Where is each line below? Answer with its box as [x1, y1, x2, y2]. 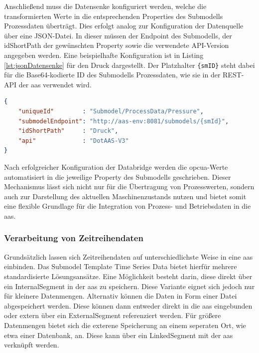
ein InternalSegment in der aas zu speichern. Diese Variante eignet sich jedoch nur [4, 281, 255, 291]
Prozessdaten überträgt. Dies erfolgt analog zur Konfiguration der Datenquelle [4, 20, 244, 31]
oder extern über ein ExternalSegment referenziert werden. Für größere [4, 310, 221, 321]
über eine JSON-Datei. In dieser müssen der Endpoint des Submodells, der [4, 30, 232, 40]
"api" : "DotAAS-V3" [18, 137, 129, 144]
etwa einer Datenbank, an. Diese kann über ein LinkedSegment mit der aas [4, 330, 233, 340]
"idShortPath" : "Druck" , [18, 127, 119, 135]
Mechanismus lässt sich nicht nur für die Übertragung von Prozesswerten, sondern [4, 181, 255, 192]
